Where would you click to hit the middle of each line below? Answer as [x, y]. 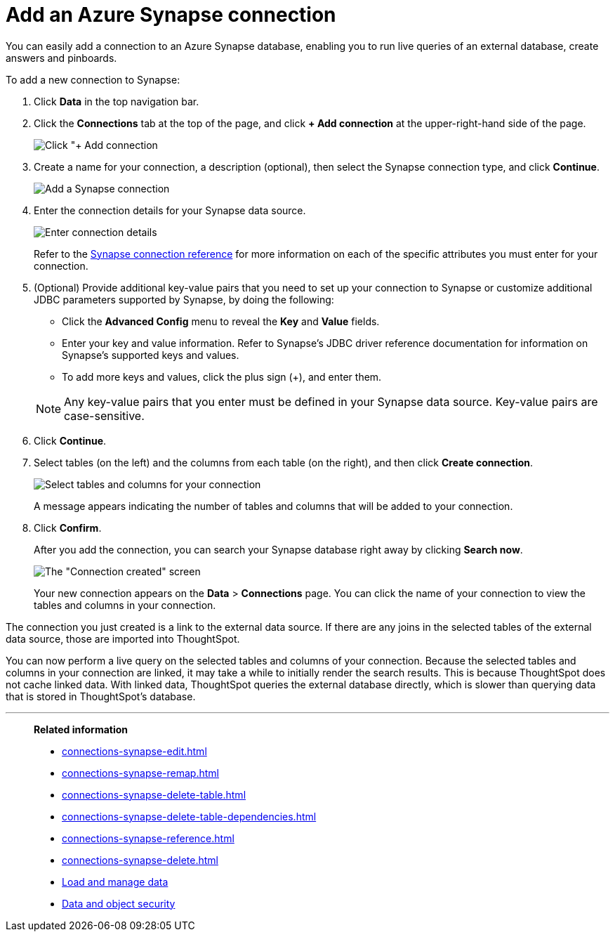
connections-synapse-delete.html [140, 860]
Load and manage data [115, 882]
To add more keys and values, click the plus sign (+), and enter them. [222, 376]
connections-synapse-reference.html [148, 838]
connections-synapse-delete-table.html [154, 794]
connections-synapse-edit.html [134, 751]
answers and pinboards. [61, 58]
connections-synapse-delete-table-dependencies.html [189, 816]
